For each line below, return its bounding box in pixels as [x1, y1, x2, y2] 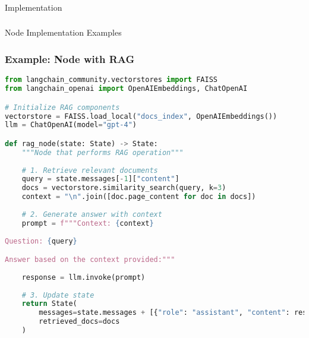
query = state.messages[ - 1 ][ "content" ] [21, 175, 179, 184]
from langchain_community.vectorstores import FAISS [5, 75, 217, 84]
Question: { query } [5, 236, 77, 245]
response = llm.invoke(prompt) [21, 273, 146, 282]
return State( [21, 299, 77, 308]
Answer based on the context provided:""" [5, 255, 175, 264]
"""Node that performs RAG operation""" [21, 148, 184, 157]
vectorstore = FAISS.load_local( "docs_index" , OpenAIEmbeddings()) [5, 112, 278, 121]
